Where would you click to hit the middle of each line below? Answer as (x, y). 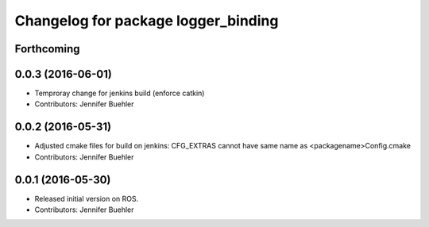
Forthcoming (47, 49)
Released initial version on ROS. (87, 198)
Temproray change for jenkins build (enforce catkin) (120, 93)
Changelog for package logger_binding (147, 21)
